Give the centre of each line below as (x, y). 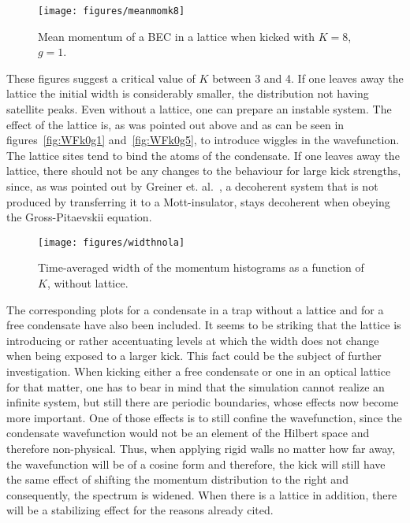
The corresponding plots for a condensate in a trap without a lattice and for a (195, 309)
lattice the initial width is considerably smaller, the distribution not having (188, 93)
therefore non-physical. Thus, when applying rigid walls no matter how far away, (201, 448)
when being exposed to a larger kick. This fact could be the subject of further (194, 356)
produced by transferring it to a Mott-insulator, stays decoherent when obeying (198, 201)
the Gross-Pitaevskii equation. (79, 217)
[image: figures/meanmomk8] (112, 11)
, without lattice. (88, 283)
